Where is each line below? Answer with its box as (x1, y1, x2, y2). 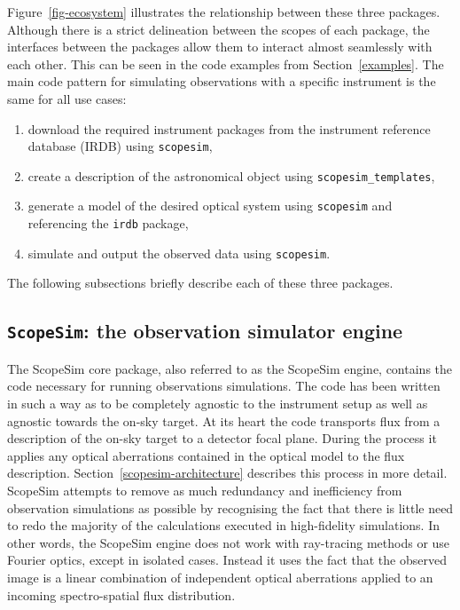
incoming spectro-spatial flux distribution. (7, 585, 236, 604)
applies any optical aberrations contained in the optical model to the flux (7, 446, 405, 464)
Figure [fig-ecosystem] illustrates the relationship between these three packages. (7, 3, 441, 20)
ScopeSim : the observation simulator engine (7, 317, 403, 345)
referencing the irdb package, (27, 214, 189, 233)
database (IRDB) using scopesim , (27, 137, 213, 155)
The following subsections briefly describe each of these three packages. (7, 273, 394, 292)
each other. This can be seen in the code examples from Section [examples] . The (7, 54, 444, 73)
